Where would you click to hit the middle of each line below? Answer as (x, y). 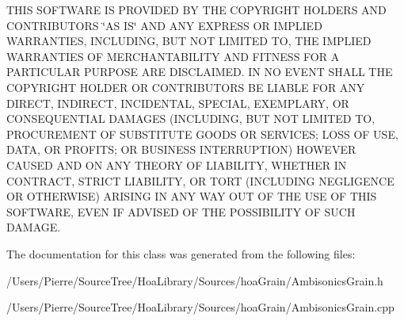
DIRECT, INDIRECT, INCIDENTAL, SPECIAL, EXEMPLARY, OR (178, 103)
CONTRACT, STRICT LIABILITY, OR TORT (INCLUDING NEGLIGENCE (200, 180)
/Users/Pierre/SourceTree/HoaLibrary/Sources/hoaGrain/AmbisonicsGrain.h (195, 280)
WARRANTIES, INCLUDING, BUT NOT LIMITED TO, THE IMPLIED (189, 41)
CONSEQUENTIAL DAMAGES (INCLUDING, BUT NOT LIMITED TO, (191, 118)
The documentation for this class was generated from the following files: (181, 253)
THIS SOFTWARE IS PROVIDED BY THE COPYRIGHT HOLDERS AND (196, 10)
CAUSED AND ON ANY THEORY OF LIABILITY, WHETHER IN (177, 164)
